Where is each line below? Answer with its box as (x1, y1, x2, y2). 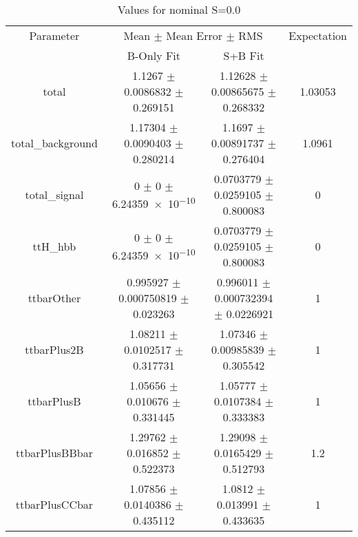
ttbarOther (28, 290, 81, 306)
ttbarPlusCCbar (15, 496, 94, 512)
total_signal (25, 187, 84, 202)
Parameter (29, 28, 80, 43)
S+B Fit (223, 48, 264, 63)
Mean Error (166, 28, 223, 43)
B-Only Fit (127, 48, 181, 63)
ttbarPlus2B (25, 341, 84, 357)
